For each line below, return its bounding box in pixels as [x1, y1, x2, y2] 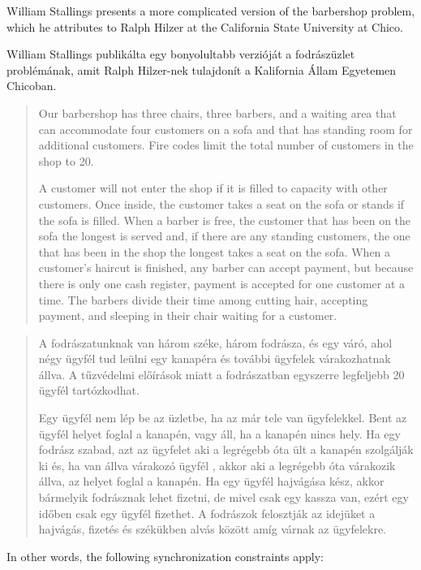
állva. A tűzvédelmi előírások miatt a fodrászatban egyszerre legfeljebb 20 [38, 365, 405, 382]
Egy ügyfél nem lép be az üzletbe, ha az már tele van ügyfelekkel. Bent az [38, 409, 407, 426]
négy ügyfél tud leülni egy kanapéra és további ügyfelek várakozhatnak [38, 350, 391, 367]
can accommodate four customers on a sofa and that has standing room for [38, 120, 413, 137]
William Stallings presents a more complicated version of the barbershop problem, [6, 2, 415, 19]
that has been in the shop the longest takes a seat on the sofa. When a [38, 243, 391, 260]
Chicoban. [6, 77, 57, 94]
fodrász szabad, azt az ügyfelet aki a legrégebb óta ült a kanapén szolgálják [38, 441, 414, 458]
